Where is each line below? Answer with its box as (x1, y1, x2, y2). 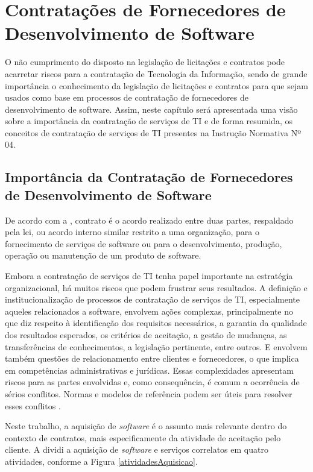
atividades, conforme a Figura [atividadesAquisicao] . (5, 455, 198, 467)
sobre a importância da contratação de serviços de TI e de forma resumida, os (5, 115, 292, 127)
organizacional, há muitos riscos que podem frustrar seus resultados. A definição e (5, 281, 308, 294)
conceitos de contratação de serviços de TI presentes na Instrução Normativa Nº (5, 126, 301, 139)
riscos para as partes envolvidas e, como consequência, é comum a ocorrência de (5, 376, 300, 388)
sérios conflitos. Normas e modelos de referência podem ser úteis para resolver (5, 387, 292, 400)
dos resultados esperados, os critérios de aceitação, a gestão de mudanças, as (5, 329, 287, 341)
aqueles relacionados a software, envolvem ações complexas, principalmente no (5, 304, 293, 317)
